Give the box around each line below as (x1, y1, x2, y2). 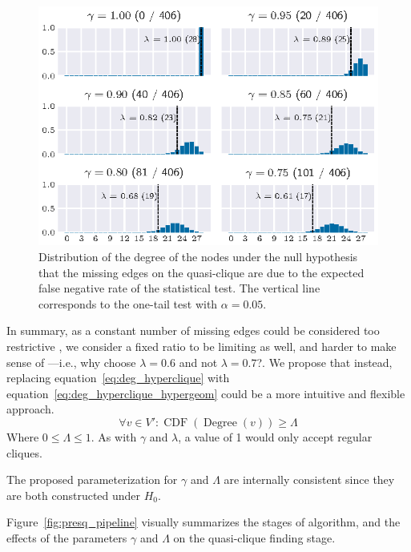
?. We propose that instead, (256, 353, 393, 370)
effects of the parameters (6, 529, 127, 546)
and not (179, 353, 218, 370)
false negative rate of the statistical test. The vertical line (38, 280, 320, 296)
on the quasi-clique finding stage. (173, 529, 336, 546)
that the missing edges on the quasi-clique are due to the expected (38, 264, 365, 280)
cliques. (6, 444, 42, 461)
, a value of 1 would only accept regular (178, 429, 373, 445)
